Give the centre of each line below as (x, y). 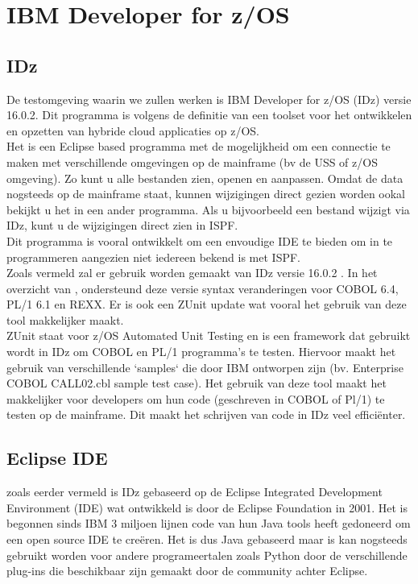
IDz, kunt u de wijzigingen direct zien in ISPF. (122, 225)
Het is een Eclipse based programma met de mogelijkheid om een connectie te (199, 146)
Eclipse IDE (57, 458)
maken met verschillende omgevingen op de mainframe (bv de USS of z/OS (192, 162)
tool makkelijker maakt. (65, 319)
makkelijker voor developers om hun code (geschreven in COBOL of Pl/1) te (196, 398)
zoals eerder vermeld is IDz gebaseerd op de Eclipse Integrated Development (195, 492)
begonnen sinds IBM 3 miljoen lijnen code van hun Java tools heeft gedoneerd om (209, 523)
